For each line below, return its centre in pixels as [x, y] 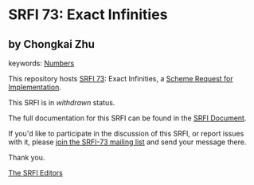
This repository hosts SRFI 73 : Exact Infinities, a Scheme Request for [121, 79]
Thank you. [27, 157]
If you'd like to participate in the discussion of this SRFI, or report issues [126, 134]
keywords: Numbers [41, 63]
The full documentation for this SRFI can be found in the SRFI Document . [127, 118]
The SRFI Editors [36, 173]
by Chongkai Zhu [52, 44]
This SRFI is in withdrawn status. [62, 102]
